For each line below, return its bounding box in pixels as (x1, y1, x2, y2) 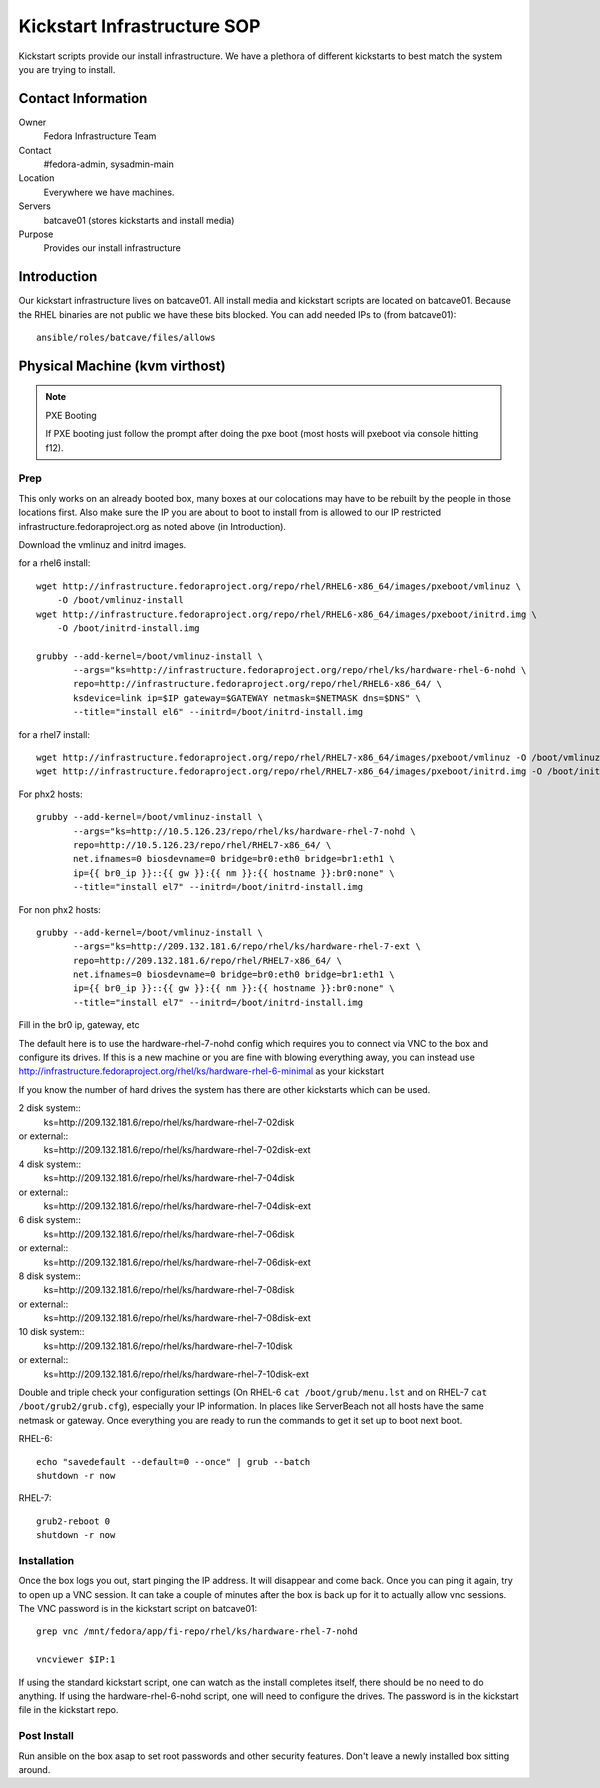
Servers (18, 200, 52, 212)
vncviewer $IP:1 (36, 1654, 116, 1665)
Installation (18, 1553, 75, 1567)
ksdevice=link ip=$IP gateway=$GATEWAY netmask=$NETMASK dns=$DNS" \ (73, 692, 422, 704)
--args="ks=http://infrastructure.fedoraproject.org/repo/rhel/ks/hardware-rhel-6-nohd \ (73, 665, 527, 676)
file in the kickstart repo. (18, 1704, 119, 1716)
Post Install (18, 1729, 74, 1743)
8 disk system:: (18, 1270, 82, 1282)
